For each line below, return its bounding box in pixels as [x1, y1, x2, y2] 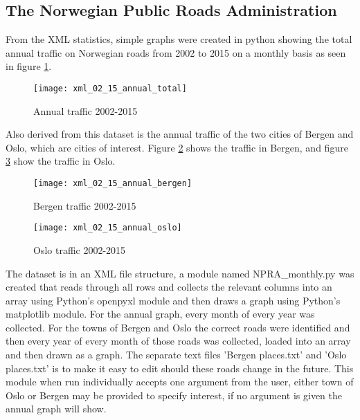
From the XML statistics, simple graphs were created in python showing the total [6, 32, 352, 46]
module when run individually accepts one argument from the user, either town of [6, 374, 354, 389]
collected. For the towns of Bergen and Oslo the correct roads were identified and [6, 320, 350, 334]
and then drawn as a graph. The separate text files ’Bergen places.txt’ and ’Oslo [6, 347, 347, 362]
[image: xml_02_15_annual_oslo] [33, 223, 182, 233]
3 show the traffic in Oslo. [6, 154, 116, 168]
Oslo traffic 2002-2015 [33, 242, 126, 257]
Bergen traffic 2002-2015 [33, 198, 136, 212]
